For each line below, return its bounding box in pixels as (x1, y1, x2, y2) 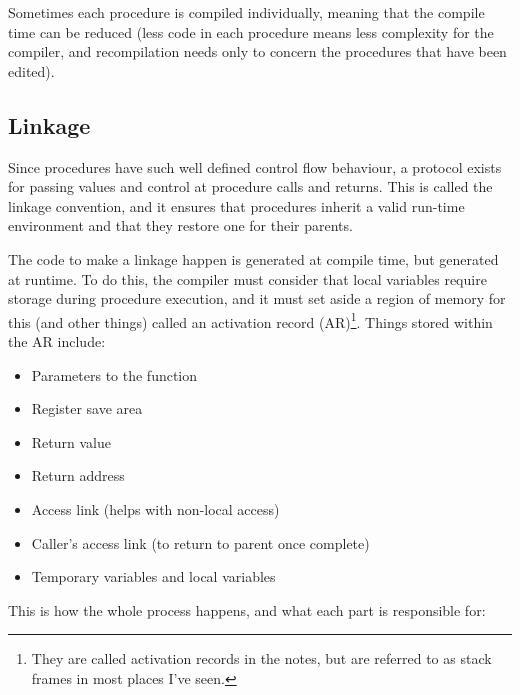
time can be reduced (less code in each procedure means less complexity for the (8, 21, 494, 42)
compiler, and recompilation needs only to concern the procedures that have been (8, 41, 507, 62)
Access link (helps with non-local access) (31, 498, 280, 519)
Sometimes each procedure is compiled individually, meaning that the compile (8, 2, 485, 22)
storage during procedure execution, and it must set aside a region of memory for (8, 288, 506, 309)
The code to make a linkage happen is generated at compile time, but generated (8, 248, 499, 269)
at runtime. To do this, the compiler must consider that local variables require (8, 268, 487, 289)
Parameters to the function (31, 364, 198, 385)
